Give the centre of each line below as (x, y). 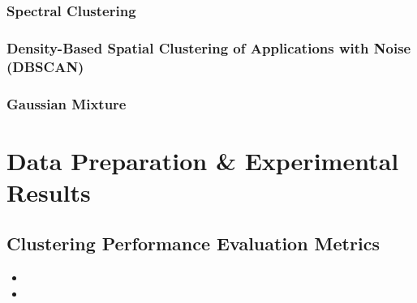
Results (49, 192)
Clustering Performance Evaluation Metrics (193, 243)
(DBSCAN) (45, 66)
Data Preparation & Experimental (203, 160)
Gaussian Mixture (67, 103)
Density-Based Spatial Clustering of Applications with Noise (209, 47)
